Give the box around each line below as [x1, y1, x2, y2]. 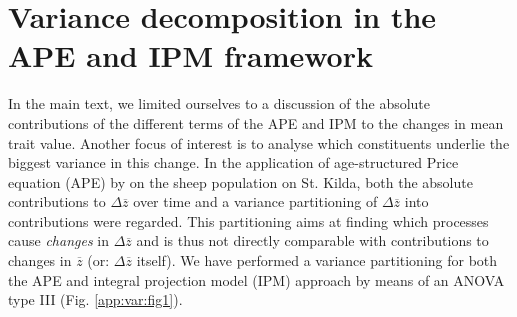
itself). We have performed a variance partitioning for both [136, 250, 498, 271]
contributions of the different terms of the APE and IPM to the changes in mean [8, 112, 504, 133]
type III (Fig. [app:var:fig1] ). [8, 289, 183, 310]
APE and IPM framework [8, 35, 373, 76]
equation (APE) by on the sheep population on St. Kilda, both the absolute [8, 171, 473, 192]
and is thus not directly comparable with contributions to [136, 230, 489, 251]
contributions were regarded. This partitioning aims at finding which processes [8, 210, 489, 231]
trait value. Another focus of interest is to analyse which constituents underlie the [8, 132, 510, 153]
